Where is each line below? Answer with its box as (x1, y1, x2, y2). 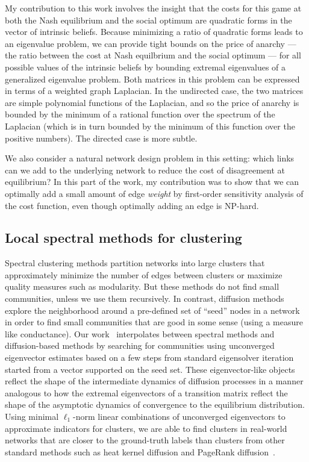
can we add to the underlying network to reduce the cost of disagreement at (5, 163, 285, 176)
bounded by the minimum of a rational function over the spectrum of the (5, 108, 275, 120)
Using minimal (5, 410, 59, 423)
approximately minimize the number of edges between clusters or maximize (5, 268, 282, 281)
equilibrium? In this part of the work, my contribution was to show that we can (5, 175, 299, 188)
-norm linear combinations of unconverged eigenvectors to (73, 410, 286, 423)
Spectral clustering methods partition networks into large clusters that (5, 257, 265, 269)
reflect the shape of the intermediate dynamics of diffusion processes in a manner (5, 375, 304, 387)
